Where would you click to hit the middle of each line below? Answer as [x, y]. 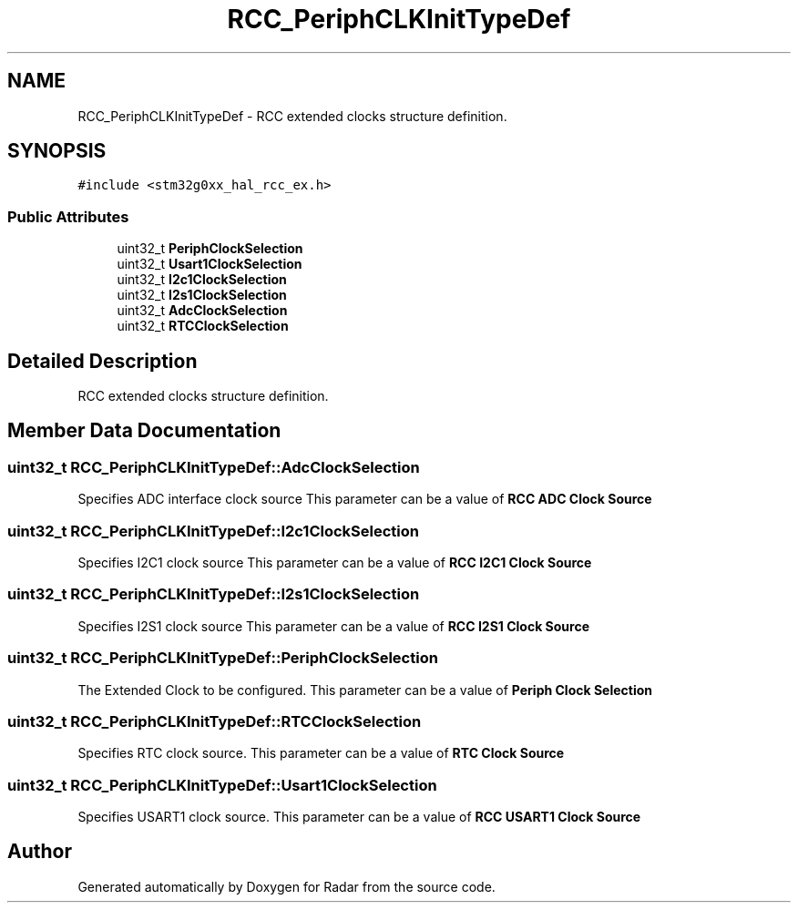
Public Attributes [68, 216]
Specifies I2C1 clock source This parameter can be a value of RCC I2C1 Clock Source [335, 562]
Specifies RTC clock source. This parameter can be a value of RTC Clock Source [321, 753]
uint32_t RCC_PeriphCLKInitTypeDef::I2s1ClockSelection [214, 594]
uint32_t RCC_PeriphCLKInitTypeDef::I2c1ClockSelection [214, 531]
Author [40, 852]
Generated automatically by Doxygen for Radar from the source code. [286, 886]
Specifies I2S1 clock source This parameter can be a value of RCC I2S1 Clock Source [333, 626]
